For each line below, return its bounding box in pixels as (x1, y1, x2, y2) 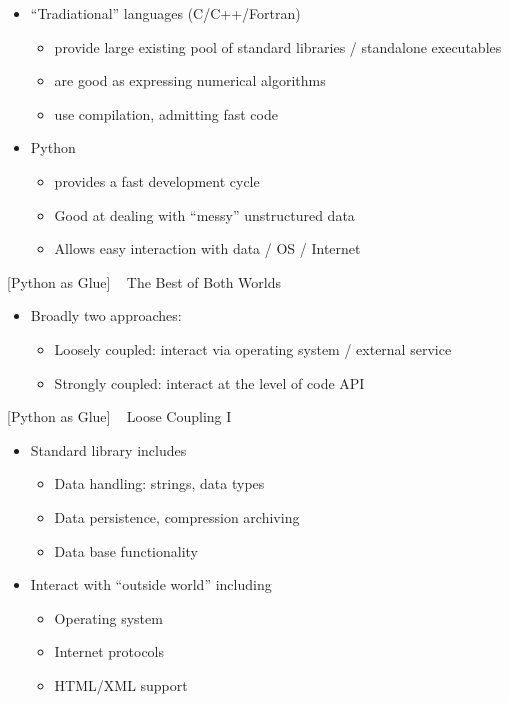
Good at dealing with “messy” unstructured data (54, 204, 355, 225)
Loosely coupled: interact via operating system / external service (54, 338, 452, 359)
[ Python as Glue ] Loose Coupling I (7, 406, 232, 427)
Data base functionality (54, 540, 198, 561)
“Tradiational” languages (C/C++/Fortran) (30, 3, 301, 23)
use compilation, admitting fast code (54, 103, 278, 124)
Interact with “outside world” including (30, 574, 272, 595)
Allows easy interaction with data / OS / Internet (54, 238, 361, 259)
